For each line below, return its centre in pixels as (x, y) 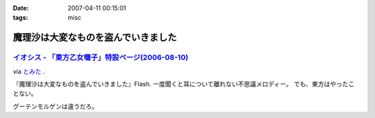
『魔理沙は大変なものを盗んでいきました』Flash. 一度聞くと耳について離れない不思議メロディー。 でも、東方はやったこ (184, 83)
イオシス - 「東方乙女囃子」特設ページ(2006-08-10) (101, 57)
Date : (21, 8)
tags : (20, 18)
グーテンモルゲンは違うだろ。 (56, 106)
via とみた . (29, 71)
